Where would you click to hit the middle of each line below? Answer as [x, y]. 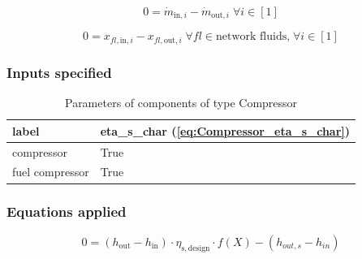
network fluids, [253, 37]
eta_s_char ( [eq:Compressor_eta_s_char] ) [225, 130]
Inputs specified [59, 72]
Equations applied [67, 212]
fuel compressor [51, 172]
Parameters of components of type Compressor [181, 103]
